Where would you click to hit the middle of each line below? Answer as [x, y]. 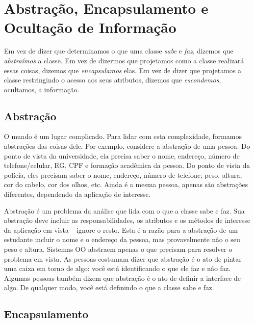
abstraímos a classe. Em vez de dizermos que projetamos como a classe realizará [124, 60]
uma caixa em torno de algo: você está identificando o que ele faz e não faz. [117, 268]
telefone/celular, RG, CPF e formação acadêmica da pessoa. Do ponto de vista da [127, 165]
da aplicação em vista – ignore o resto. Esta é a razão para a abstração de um [121, 229]
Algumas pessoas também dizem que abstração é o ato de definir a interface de [123, 278]
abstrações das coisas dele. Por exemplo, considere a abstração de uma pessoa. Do [127, 146]
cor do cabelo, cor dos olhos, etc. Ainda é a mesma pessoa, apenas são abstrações [126, 184]
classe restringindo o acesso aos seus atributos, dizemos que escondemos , [113, 80]
